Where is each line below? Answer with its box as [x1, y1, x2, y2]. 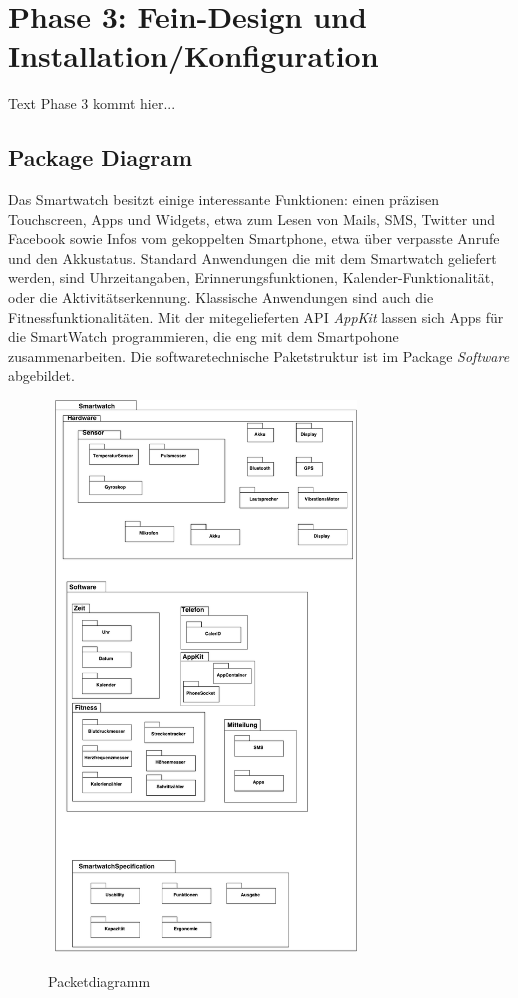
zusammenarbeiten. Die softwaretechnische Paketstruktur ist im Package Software [8, 345, 510, 366]
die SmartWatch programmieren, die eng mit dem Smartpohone [8, 326, 399, 347]
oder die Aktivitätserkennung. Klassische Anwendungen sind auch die [8, 287, 434, 308]
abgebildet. [8, 365, 75, 386]
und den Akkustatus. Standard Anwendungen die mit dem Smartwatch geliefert [8, 247, 497, 268]
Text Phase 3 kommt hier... [8, 93, 176, 114]
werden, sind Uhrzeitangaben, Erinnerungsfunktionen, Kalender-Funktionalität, [8, 267, 495, 288]
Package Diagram [8, 142, 193, 173]
